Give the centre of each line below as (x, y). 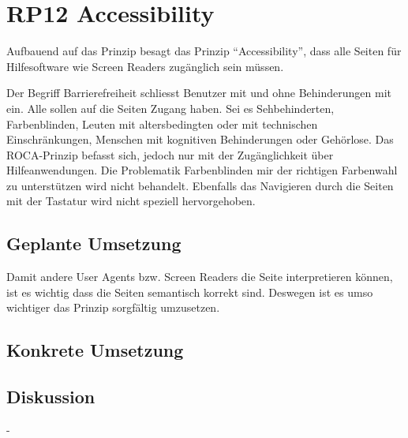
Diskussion (51, 397)
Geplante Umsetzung (94, 243)
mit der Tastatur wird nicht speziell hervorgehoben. (131, 201)
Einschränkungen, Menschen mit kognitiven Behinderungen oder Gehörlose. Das (200, 139)
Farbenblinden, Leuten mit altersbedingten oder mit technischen (162, 124)
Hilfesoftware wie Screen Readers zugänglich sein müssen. (145, 66)
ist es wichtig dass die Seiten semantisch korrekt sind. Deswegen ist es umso (190, 292)
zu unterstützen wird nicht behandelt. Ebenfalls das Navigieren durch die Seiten (200, 185)
